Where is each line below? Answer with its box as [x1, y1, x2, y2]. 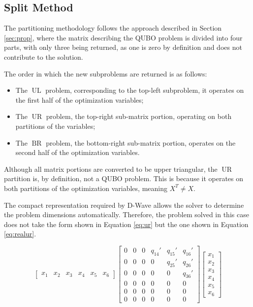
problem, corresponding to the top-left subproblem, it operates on [45, 85, 244, 95]
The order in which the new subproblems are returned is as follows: [4, 68, 207, 78]
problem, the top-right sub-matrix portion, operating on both [46, 111, 232, 121]
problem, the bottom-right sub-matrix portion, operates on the [46, 137, 236, 148]
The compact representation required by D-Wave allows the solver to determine [4, 199, 244, 210]
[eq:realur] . [4, 229, 36, 239]
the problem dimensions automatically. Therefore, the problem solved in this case [4, 209, 249, 220]
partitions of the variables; [15, 120, 95, 131]
